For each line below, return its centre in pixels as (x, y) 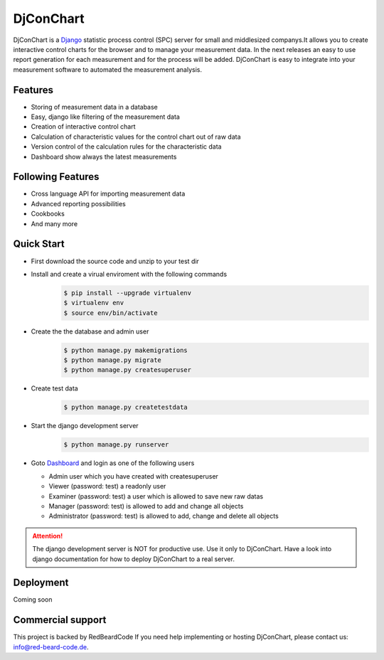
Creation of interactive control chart (83, 127)
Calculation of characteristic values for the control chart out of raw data (136, 137)
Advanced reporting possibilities (78, 203)
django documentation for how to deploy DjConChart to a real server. (133, 559)
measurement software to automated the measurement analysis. (108, 69)
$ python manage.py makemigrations (126, 350)
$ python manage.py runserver (116, 445)
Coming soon (33, 600)
